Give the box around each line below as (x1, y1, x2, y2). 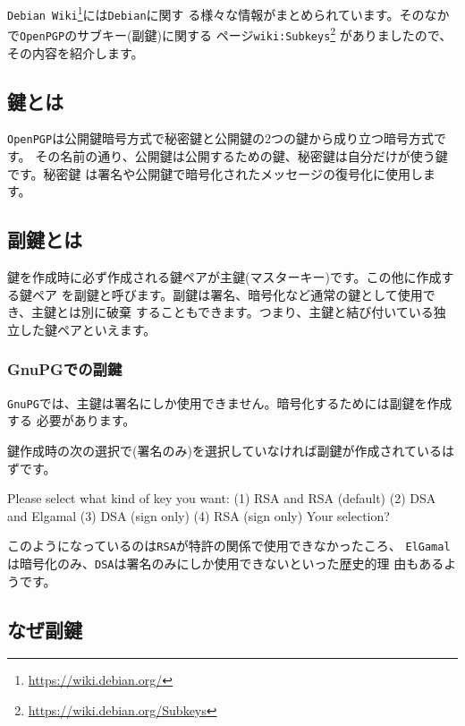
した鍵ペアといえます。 (19, 320, 156, 338)
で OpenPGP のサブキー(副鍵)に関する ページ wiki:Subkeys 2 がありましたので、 (7, 23, 452, 44)
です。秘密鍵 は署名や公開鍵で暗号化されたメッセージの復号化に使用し (7, 164, 423, 183)
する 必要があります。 (7, 411, 136, 430)
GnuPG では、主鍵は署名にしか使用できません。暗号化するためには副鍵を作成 (7, 393, 452, 412)
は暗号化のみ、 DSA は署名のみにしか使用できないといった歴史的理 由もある (7, 553, 444, 572)
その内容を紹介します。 (7, 43, 144, 62)
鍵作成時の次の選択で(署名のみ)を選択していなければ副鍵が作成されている (7, 440, 443, 459)
